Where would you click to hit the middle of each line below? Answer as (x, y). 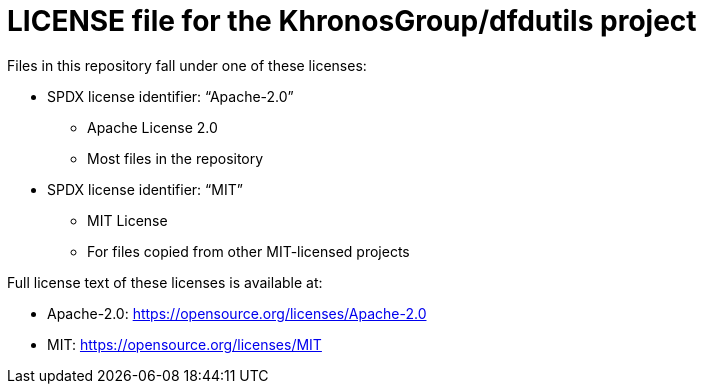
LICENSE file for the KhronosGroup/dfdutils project (352, 21)
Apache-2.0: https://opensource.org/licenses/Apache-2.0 (237, 313)
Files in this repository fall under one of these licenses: (187, 65)
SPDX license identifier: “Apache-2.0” (170, 96)
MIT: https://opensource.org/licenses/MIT (184, 344)
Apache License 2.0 (152, 127)
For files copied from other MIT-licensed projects (248, 251)
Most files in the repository (175, 158)
